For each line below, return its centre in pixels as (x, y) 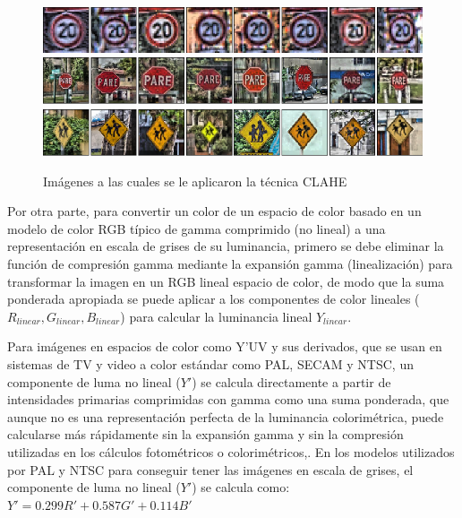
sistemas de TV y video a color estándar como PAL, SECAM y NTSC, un (210, 364)
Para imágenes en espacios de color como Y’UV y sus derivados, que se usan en (225, 346)
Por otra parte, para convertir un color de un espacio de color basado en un (214, 211)
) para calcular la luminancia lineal (216, 316)
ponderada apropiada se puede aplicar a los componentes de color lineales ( (214, 299)
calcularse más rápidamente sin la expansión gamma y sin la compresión (205, 434)
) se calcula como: (241, 487)
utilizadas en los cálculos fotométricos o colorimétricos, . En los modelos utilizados (231, 451)
